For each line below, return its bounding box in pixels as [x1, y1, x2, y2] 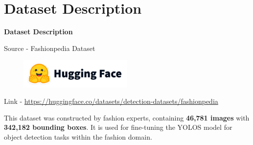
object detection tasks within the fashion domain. [4, 132, 152, 142]
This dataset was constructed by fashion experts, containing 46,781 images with [4, 112, 250, 122]
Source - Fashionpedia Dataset [4, 43, 95, 53]
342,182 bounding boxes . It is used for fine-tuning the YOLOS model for [4, 122, 232, 132]
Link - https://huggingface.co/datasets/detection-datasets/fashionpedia [4, 96, 218, 106]
